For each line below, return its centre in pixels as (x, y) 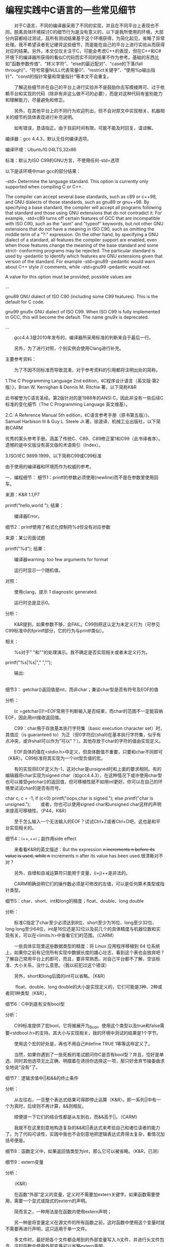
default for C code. (25, 302)
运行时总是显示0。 (33, 602)
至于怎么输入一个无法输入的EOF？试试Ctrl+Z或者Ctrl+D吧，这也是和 (85, 821)
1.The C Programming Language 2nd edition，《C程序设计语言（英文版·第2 (82, 381)
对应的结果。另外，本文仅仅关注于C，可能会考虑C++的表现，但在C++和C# (83, 51)
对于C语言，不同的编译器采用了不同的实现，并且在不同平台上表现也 (84, 25)
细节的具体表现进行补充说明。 (45, 117)
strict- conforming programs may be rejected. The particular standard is (80, 250)
